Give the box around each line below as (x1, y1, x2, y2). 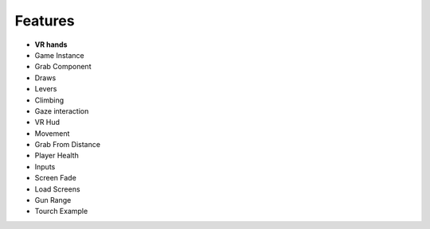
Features (14, 12, 75, 29)
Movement (34, 128, 70, 138)
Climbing (34, 95, 64, 105)
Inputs (34, 161, 56, 171)
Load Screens (34, 184, 80, 194)
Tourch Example (34, 207, 88, 216)
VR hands (34, 40, 68, 49)
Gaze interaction (34, 106, 89, 115)
